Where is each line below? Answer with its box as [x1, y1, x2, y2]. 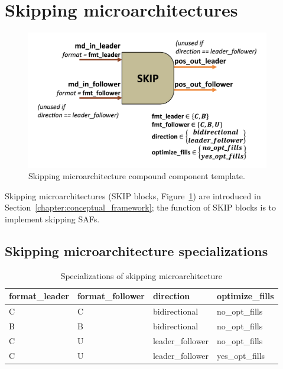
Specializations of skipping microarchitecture [60, 269, 222, 281]
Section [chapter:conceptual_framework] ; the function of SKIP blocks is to [5, 201, 277, 213]
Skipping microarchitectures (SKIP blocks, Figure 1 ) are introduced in [5, 189, 261, 202]
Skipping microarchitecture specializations [5, 242, 268, 260]
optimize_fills [217, 290, 274, 302]
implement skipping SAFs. [5, 213, 100, 225]
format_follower [77, 290, 145, 302]
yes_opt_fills [217, 349, 265, 361]
